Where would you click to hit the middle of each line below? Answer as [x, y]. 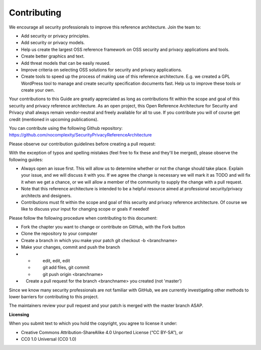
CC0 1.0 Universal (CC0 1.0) [49, 339]
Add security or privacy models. [53, 43]
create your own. [38, 90]
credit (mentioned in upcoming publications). [54, 119]
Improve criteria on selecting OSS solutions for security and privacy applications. [101, 70]
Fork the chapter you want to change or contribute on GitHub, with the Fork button [103, 227]
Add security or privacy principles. [55, 36]
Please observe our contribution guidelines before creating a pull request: [82, 144]
